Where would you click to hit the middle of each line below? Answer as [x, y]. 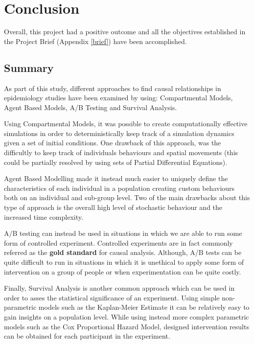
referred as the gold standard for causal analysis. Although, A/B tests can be [123, 252]
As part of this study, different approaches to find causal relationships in [113, 88]
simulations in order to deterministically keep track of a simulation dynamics [119, 133]
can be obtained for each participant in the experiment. [87, 336]
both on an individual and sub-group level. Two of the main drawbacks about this [127, 197]
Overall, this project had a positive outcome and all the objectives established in [125, 32]
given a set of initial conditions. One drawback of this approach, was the [113, 143]
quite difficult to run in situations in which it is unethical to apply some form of [124, 262]
